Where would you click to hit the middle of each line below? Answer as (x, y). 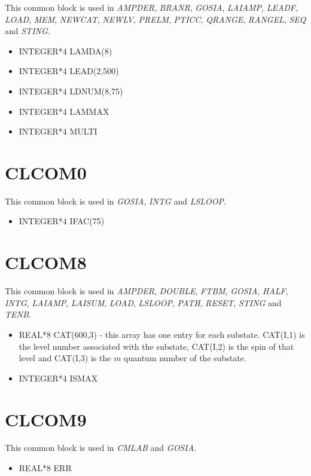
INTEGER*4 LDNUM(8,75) (71, 91)
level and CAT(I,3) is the (65, 358)
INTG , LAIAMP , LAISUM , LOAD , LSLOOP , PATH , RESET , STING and (143, 302)
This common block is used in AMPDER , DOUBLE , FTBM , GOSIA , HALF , (147, 291)
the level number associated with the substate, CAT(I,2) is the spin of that (156, 346)
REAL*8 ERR (45, 468)
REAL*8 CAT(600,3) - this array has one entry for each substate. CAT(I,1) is (162, 334)
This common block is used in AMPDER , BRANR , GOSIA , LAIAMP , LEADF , (151, 7)
